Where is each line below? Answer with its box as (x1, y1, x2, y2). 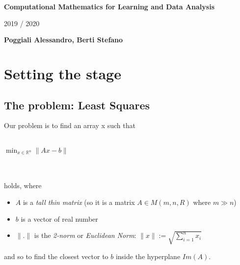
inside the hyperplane (115, 251, 181, 261)
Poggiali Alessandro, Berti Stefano (4, 34, 123, 45)
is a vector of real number (21, 213, 98, 224)
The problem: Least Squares (4, 97, 150, 112)
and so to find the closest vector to (4, 251, 108, 261)
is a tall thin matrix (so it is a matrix (23, 197, 135, 207)
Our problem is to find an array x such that (4, 120, 135, 131)
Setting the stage (4, 63, 121, 83)
